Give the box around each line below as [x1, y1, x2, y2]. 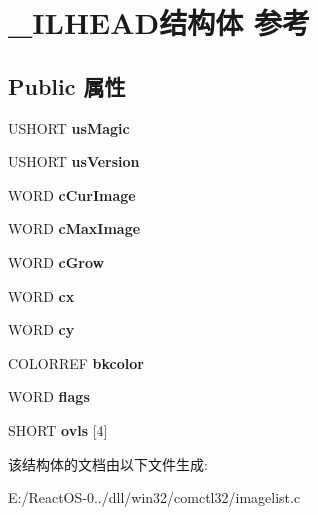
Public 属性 [8, 70, 126, 101]
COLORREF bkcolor [8, 352, 144, 373]
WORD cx [8, 285, 75, 306]
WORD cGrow [8, 251, 105, 272]
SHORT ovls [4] [8, 419, 108, 440]
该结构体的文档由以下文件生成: [8, 453, 208, 474]
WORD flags [8, 386, 90, 407]
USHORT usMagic [8, 117, 130, 138]
